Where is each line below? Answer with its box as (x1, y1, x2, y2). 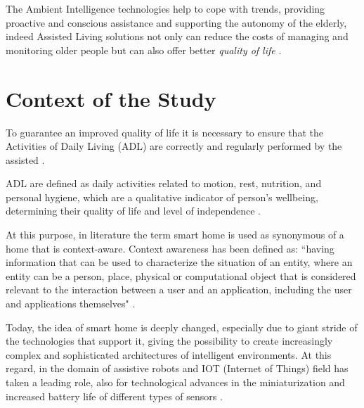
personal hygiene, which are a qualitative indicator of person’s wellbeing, (6, 189, 318, 204)
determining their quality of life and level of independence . (6, 203, 261, 218)
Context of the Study (6, 84, 216, 113)
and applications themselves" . (6, 296, 136, 311)
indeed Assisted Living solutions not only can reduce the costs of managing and (6, 29, 349, 44)
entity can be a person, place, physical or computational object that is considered (6, 268, 356, 283)
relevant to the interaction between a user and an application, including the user (6, 282, 352, 297)
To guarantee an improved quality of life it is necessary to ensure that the (6, 125, 323, 139)
